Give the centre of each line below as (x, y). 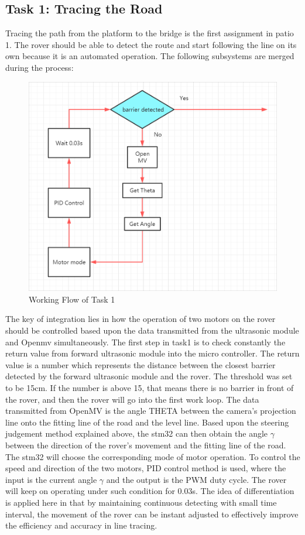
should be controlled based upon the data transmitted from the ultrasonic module (152, 330)
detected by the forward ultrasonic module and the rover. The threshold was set (149, 376)
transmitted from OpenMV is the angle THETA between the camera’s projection (151, 411)
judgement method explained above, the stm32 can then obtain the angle (137, 433)
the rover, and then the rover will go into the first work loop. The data (132, 399)
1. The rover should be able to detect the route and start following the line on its (151, 44)
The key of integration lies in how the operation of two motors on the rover (140, 319)
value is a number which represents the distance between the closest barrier (140, 364)
